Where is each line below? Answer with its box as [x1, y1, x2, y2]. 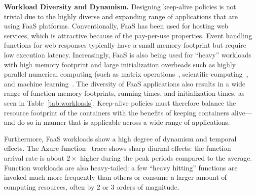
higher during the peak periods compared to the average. [80, 152, 252, 163]
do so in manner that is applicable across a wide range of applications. [17, 117, 230, 127]
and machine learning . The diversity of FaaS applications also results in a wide [4, 78, 246, 88]
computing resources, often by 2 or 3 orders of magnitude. [4, 181, 180, 192]
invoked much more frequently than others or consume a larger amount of [4, 172, 227, 182]
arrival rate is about [4, 152, 65, 163]
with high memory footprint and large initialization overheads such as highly [4, 59, 236, 69]
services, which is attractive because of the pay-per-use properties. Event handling [4, 30, 252, 40]
